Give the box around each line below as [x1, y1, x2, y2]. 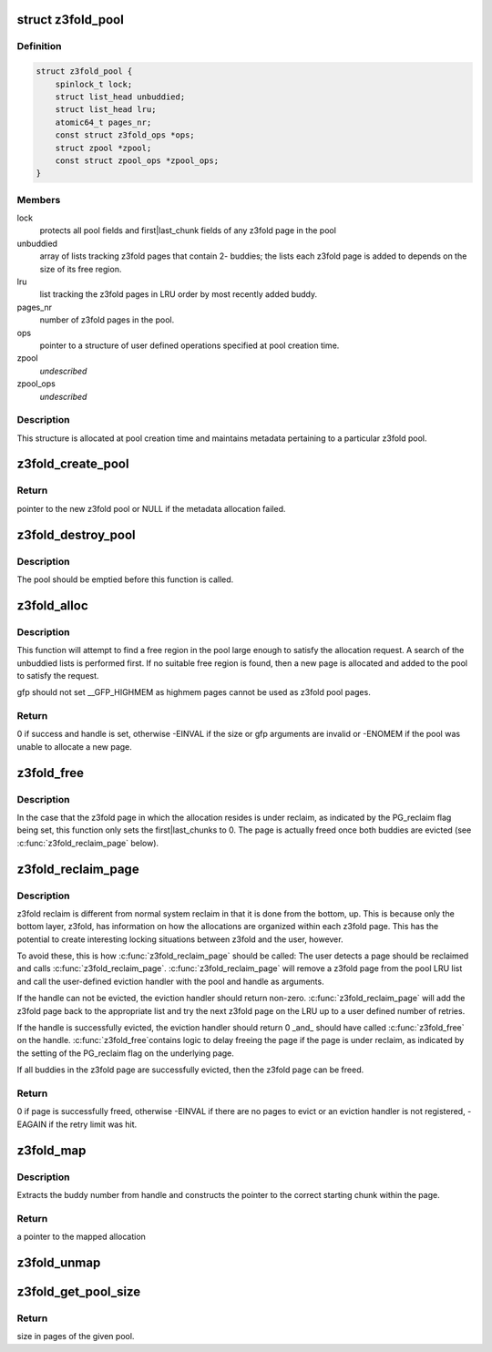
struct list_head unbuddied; [55, 91, 186, 102]
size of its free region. [39, 263, 122, 274]
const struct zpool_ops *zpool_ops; [55, 155, 219, 166]
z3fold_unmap [16, 1255, 101, 1270]
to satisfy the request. [16, 670, 99, 681]
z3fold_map [16, 1142, 87, 1158]
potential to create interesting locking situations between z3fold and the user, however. [16, 934, 343, 945]
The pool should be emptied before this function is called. [16, 574, 234, 585]
